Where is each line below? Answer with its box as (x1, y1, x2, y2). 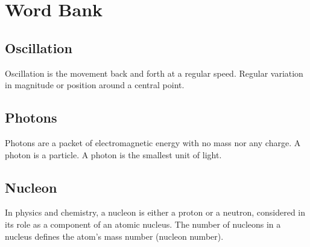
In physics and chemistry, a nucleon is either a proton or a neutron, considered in (5, 206, 306, 219)
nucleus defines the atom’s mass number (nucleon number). (5, 229, 224, 242)
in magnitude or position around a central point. (5, 79, 185, 91)
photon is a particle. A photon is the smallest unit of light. (5, 148, 222, 161)
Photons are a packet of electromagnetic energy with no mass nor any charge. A (5, 136, 301, 149)
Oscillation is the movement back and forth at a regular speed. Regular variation (5, 66, 303, 79)
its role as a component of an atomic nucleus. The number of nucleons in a (5, 217, 281, 230)
